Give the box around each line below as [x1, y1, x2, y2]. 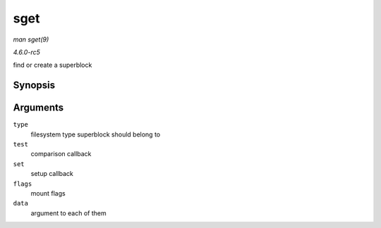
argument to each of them [30, 208, 107, 217]
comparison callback [30, 150, 92, 158]
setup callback [30, 170, 73, 178]
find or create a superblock [13, 61, 92, 70]
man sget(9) [13, 35, 49, 44]
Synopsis [13, 80, 56, 91]
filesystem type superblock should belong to [30, 130, 161, 139]
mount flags [30, 189, 66, 197]
